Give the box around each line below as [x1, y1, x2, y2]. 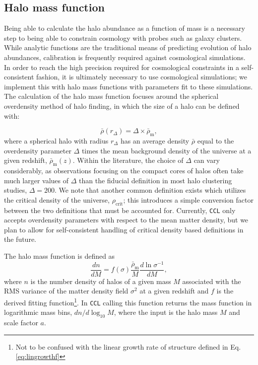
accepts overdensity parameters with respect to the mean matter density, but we [4, 215, 249, 225]
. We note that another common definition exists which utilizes [55, 185, 246, 195]
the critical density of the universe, [4, 194, 110, 205]
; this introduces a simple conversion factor [123, 194, 254, 205]
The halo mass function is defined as [4, 250, 115, 261]
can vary [193, 155, 220, 165]
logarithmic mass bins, [4, 307, 72, 317]
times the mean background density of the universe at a [81, 145, 252, 155]
